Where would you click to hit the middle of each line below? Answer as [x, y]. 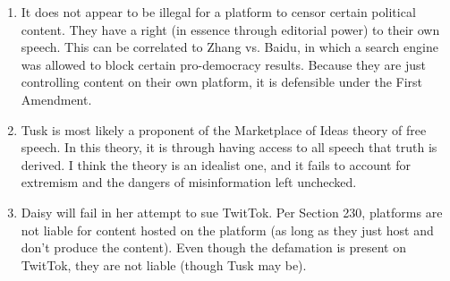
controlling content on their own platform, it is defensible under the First [222, 82]
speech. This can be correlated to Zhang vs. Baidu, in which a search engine [229, 47]
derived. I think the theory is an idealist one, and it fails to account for [216, 164]
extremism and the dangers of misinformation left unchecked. [189, 182]
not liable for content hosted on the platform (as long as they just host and [227, 230]
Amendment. [56, 99]
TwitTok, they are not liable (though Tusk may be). [164, 264]
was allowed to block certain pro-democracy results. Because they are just [224, 64]
